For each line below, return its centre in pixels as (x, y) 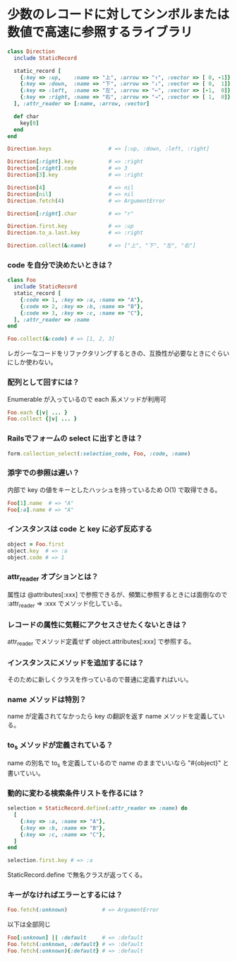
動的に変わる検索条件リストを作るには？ (76, 793)
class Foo (22, 280)
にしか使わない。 (32, 362)
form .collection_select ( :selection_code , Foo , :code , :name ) (99, 453)
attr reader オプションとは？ (53, 578)
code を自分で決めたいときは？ (60, 264)
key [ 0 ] (30, 123)
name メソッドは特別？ (47, 699)
